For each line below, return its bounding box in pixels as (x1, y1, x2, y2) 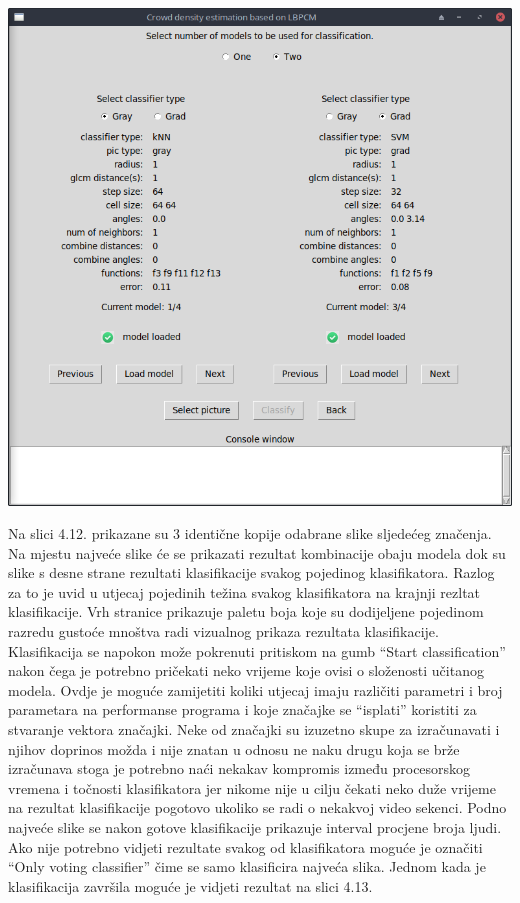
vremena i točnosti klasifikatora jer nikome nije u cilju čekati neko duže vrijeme (8, 777, 496, 798)
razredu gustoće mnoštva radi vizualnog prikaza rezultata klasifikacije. (8, 621, 439, 642)
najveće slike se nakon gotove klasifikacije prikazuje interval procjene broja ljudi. (8, 817, 502, 838)
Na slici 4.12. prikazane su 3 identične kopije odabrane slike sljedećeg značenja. (8, 523, 492, 544)
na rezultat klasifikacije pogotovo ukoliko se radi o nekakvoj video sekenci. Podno (8, 797, 507, 818)
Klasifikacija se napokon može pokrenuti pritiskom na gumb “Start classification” (8, 640, 506, 661)
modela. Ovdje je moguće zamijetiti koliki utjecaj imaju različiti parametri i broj (8, 679, 503, 700)
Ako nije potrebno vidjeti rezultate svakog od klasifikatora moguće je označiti (8, 836, 483, 857)
